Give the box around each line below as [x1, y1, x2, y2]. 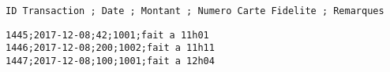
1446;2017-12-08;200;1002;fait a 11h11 [6, 42, 215, 54]
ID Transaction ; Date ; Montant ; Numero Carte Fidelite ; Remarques [6, 5, 384, 16]
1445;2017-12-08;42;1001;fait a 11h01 [6, 29, 209, 41]
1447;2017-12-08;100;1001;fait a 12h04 [6, 55, 215, 67]
